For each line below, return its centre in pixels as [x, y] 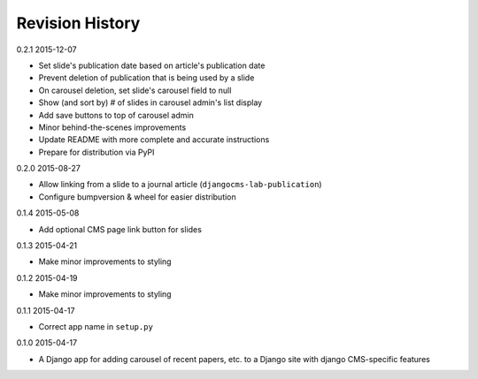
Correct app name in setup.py [96, 326]
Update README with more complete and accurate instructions [154, 140]
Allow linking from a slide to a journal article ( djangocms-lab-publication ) [180, 185]
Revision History [78, 23]
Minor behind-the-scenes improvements [112, 127]
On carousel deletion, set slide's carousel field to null [135, 90]
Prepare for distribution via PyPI [96, 152]
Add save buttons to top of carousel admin [116, 115]
